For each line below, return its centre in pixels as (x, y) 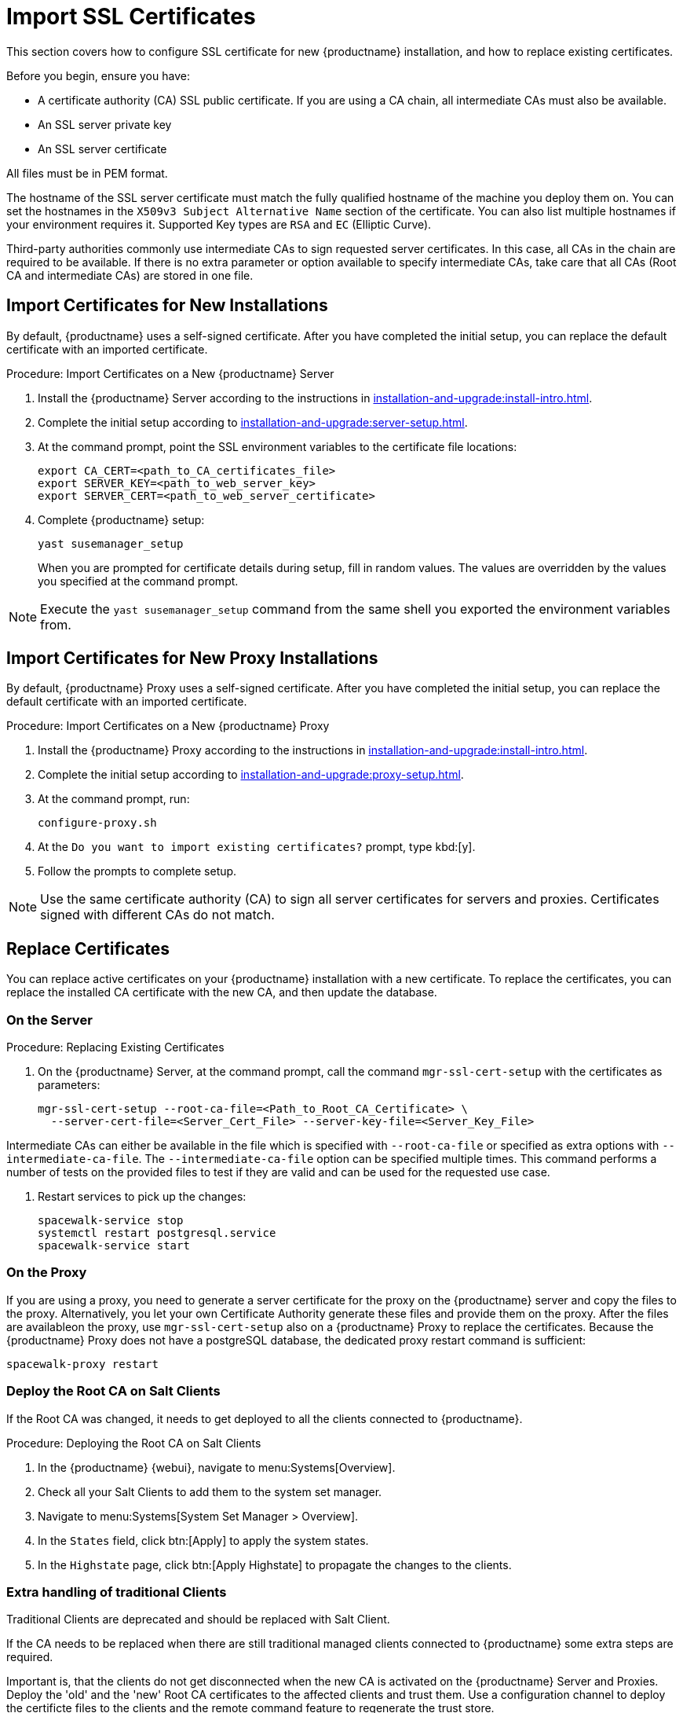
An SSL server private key (105, 124)
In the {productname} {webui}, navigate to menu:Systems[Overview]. (217, 1467)
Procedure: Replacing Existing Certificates (115, 1047)
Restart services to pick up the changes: (142, 1197)
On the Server (49, 1020)
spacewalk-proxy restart (82, 1364)
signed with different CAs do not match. (157, 915)
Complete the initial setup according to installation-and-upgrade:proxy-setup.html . (251, 775)
